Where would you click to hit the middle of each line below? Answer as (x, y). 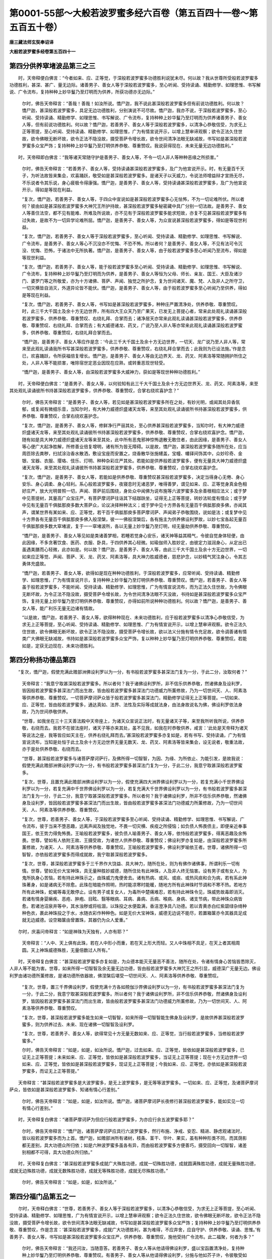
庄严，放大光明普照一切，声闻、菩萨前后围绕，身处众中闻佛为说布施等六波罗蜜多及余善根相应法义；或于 (134, 491)
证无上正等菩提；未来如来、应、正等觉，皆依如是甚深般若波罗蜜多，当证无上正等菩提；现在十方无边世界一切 (134, 1057)
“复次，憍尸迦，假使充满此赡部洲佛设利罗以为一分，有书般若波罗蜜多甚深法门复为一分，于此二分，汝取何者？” (132, 672)
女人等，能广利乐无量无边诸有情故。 (59, 608)
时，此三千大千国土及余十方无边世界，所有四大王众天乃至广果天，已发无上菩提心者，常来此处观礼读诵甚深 (132, 311)
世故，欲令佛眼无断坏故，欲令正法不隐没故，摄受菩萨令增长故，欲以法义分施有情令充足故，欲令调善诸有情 (136, 632)
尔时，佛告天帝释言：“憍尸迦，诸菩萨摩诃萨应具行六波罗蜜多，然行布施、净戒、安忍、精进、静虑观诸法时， (133, 1131)
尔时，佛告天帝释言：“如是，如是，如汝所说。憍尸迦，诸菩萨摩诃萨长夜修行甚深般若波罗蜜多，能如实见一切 (133, 1101)
